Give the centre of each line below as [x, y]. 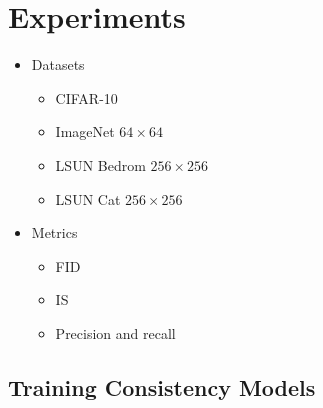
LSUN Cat [88, 198]
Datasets [58, 64]
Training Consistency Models [162, 386]
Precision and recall [115, 332]
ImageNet [85, 131]
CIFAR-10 [86, 97]
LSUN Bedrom [100, 164]
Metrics [54, 232]
